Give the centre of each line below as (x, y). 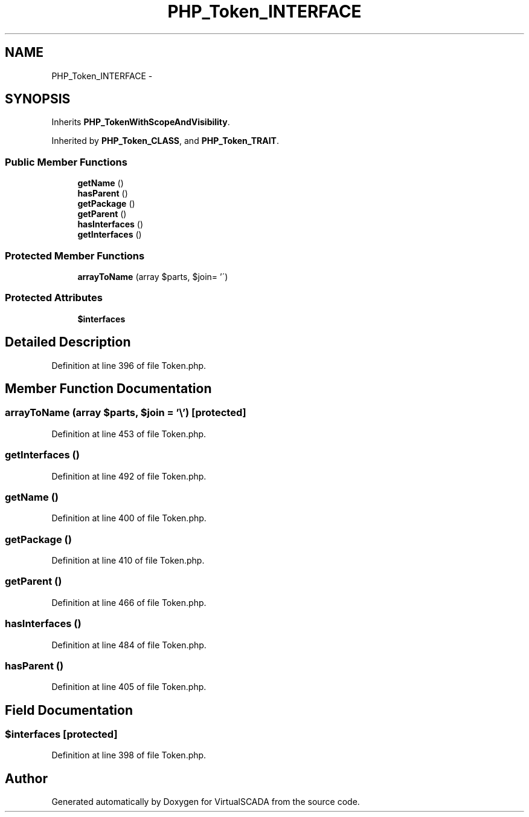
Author (26, 778)
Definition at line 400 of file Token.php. (129, 518)
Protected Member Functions (75, 256)
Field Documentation (69, 710)
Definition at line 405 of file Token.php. (129, 687)
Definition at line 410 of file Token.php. (128, 560)
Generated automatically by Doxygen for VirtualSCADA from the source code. (206, 802)
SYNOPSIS (38, 99)
